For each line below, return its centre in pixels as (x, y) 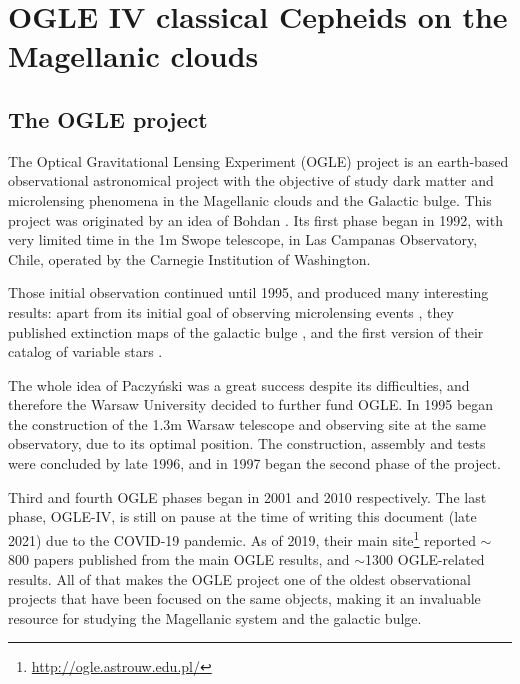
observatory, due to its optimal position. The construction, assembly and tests (247, 443)
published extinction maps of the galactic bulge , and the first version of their (246, 331)
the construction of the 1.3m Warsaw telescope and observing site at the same (247, 423)
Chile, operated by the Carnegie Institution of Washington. (189, 258)
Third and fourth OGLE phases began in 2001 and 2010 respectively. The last (247, 496)
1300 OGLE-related (425, 559)
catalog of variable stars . (85, 351)
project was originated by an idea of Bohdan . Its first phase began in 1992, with (255, 219)
